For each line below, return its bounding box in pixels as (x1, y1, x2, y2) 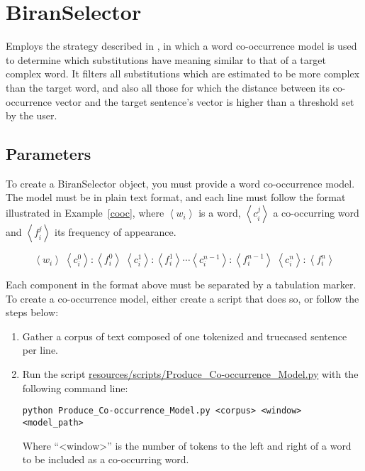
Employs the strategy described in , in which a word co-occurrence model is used (6, 38, 357, 53)
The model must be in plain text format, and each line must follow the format (6, 190, 346, 205)
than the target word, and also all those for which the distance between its (6, 80, 330, 94)
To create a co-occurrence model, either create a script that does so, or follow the (6, 291, 359, 305)
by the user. (6, 108, 57, 123)
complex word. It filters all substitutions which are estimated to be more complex (6, 66, 360, 81)
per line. (22, 342, 59, 357)
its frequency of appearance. (55, 224, 176, 239)
